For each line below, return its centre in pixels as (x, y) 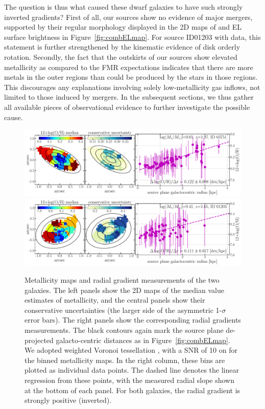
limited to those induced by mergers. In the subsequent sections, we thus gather (129, 97)
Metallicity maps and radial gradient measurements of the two (122, 280)
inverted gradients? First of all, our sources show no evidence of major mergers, (128, 17)
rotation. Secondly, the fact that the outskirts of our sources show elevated (121, 56)
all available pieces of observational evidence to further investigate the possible (127, 107)
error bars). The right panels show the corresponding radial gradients (133, 320)
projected (39, 340)
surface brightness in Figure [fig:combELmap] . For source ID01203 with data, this (132, 37)
